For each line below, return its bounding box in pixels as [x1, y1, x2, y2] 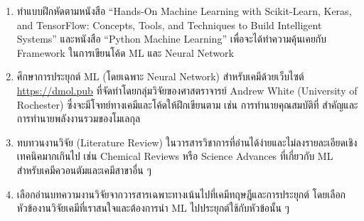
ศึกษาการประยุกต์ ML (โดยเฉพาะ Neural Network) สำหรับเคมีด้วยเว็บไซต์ [16, 69, 304, 84]
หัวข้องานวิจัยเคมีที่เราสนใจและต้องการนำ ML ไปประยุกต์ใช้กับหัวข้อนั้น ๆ [16, 200, 289, 215]
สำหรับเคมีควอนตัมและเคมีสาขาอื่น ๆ [16, 162, 151, 177]
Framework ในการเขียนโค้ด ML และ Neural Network [16, 45, 234, 60]
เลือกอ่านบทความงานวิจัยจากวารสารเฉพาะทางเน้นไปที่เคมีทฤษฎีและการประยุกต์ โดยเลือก [16, 186, 346, 201]
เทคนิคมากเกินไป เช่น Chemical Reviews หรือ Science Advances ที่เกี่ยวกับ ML [16, 149, 333, 163]
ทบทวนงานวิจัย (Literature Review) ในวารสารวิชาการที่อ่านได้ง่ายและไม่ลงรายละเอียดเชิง [16, 134, 358, 149]
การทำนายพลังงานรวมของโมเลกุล [16, 111, 141, 126]
